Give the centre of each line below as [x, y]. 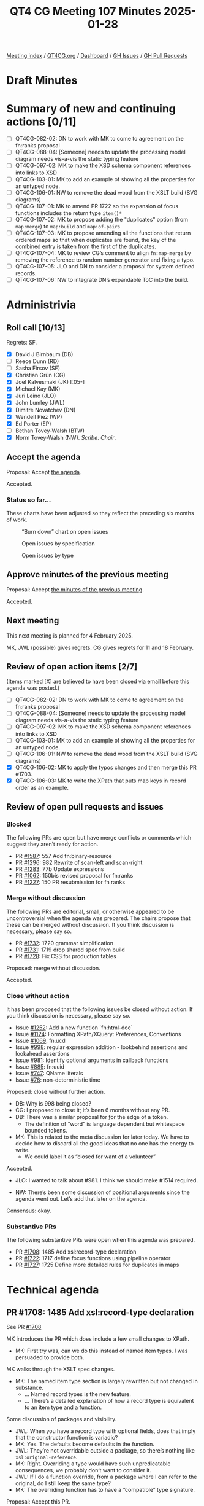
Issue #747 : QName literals [49, 1074]
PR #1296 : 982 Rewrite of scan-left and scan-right [79, 863]
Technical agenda [53, 1289]
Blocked [19, 824]
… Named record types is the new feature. [78, 1394]
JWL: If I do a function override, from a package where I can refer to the [106, 1477]
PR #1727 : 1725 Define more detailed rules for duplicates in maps [97, 1265]
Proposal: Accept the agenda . [44, 472]
